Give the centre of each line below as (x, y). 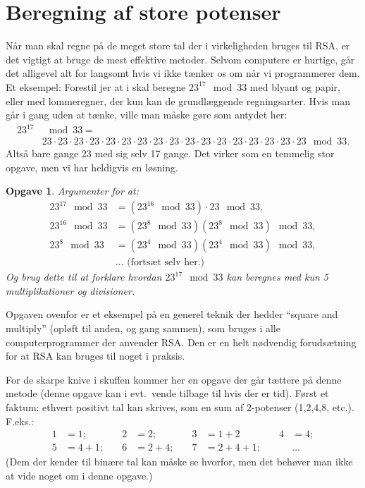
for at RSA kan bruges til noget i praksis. (95, 356)
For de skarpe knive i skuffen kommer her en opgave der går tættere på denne (174, 379)
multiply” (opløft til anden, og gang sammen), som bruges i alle (143, 328)
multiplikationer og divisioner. (70, 290)
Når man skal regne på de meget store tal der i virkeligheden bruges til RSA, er (178, 45)
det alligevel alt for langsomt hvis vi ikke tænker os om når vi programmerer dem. (183, 73)
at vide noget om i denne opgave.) (79, 475)
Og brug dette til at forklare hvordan (84, 277)
